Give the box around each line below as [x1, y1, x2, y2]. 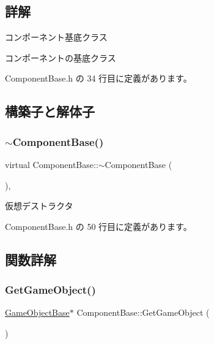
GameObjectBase [5, 306, 70, 319]
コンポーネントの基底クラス [5, 51, 116, 64]
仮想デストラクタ [5, 199, 73, 212]
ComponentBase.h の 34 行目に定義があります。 [5, 72, 192, 85]
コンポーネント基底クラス [5, 31, 108, 44]
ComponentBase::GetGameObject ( [76, 306, 210, 319]
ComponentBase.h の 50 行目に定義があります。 [5, 220, 192, 232]
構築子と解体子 [5, 102, 95, 121]
